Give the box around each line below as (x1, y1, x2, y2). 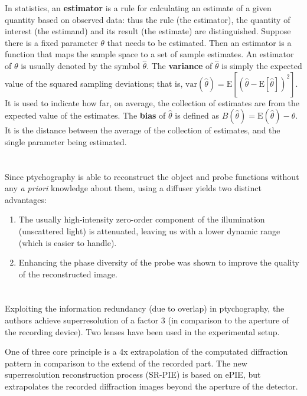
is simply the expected (221, 59, 302, 71)
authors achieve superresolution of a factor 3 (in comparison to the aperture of (5, 314, 289, 326)
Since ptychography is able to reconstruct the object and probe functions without (5, 170, 299, 182)
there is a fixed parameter (5, 36, 98, 48)
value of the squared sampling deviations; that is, (5, 77, 183, 89)
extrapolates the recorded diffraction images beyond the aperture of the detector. (5, 380, 298, 392)
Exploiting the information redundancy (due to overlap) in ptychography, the (5, 302, 285, 315)
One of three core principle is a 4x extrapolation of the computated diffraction (5, 345, 288, 358)
